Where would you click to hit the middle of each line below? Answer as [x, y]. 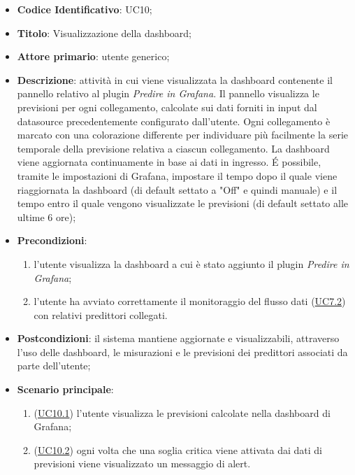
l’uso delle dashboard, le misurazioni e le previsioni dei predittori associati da [182, 352]
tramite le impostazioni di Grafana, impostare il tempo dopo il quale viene [177, 175]
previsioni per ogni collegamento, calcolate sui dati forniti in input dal [167, 107]
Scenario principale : [65, 389]
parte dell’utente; [54, 366]
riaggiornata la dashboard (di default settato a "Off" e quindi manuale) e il [177, 189]
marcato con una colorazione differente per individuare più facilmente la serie [182, 135]
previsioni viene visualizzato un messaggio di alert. [142, 463]
